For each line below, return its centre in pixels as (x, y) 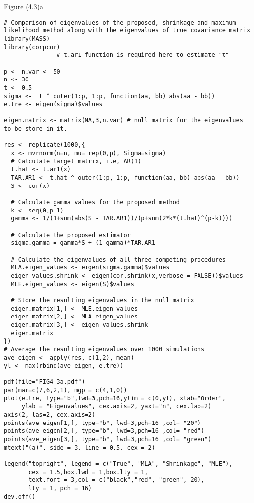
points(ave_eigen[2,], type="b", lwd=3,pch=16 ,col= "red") (104, 431)
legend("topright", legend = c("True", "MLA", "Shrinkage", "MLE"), (118, 464)
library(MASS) (27, 39)
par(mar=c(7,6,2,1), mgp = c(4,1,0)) (66, 390)
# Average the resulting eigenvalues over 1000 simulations (104, 349)
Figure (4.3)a (24, 6)
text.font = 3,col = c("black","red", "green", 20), (117, 480)
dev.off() (20, 496)
